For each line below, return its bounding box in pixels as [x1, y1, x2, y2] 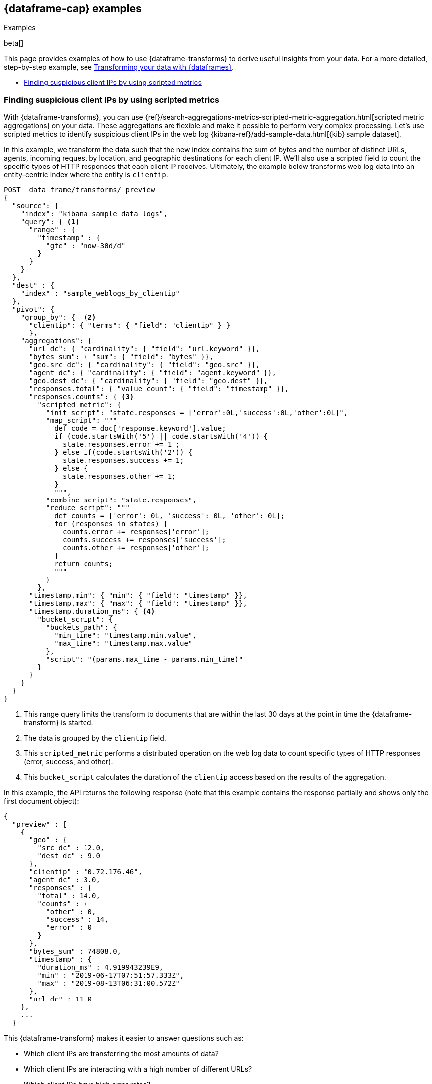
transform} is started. [24, 718, 93, 727]
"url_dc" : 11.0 [29, 995, 92, 1003]
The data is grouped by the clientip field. [24, 734, 166, 743]
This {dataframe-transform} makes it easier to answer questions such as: [4, 1034, 244, 1043]
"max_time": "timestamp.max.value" [54, 639, 193, 648]
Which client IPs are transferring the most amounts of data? [24, 1049, 219, 1058]
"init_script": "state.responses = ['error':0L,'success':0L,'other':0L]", [46, 409, 348, 417]
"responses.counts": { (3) [29, 393, 134, 401]
